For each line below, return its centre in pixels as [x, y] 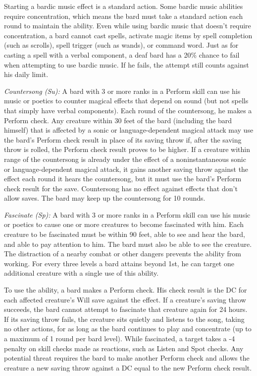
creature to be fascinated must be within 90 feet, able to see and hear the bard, [125, 234]
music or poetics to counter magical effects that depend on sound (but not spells [126, 101]
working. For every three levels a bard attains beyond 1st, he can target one [119, 263]
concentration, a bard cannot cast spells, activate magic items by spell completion [128, 35]
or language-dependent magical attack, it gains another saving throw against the [126, 169]
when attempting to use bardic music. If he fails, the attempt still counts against [127, 64]
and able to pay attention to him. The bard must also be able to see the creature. [128, 244]
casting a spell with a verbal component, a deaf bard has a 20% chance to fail [122, 54]
